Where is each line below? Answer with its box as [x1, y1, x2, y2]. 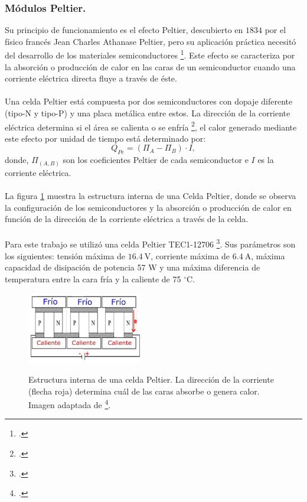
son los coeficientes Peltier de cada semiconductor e [63, 154, 249, 166]
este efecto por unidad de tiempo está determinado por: [5, 132, 206, 144]
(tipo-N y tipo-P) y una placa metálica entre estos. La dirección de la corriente [5, 107, 290, 119]
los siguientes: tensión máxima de [5, 249, 126, 262]
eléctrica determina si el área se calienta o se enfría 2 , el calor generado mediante [5, 119, 297, 133]
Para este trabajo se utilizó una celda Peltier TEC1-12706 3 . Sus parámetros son [5, 236, 296, 250]
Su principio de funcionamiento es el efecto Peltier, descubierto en [5, 24, 243, 36]
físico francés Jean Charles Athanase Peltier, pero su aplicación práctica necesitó [5, 35, 296, 47]
